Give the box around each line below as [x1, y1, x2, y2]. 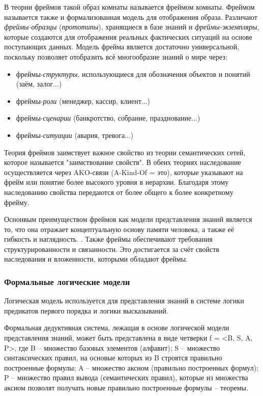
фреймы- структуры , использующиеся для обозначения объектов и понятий [16, 68, 250, 79]
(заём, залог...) [16, 78, 62, 89]
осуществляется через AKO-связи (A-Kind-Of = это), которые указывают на [4, 166, 243, 177]
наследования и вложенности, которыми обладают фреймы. [4, 253, 188, 264]
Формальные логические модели [4, 275, 130, 288]
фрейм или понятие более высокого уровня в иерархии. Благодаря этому [4, 177, 229, 187]
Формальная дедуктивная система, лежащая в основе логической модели [4, 322, 229, 333]
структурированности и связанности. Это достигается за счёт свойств [4, 243, 219, 254]
